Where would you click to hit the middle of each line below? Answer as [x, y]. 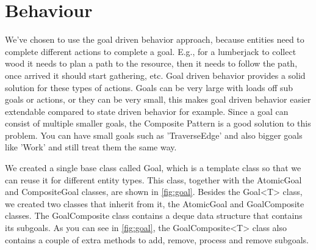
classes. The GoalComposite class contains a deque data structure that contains [154, 215]
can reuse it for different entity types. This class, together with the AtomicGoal [153, 179]
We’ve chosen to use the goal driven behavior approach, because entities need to [155, 39]
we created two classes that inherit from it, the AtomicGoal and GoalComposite [155, 203]
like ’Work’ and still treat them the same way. [91, 147]
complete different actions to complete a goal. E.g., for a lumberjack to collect [151, 51]
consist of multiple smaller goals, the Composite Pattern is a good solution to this [158, 123]
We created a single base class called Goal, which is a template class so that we [153, 168]
